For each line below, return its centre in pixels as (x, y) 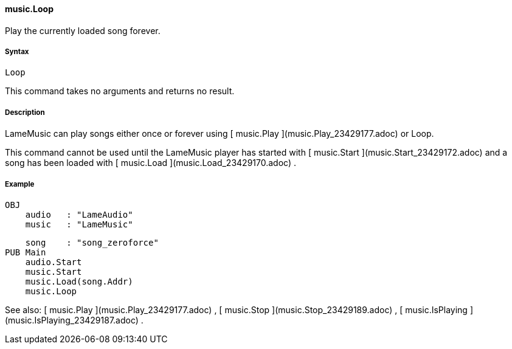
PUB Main (26, 252)
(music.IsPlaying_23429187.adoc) (72, 320)
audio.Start (54, 262)
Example (20, 184)
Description (25, 112)
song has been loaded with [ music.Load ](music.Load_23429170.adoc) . (150, 163)
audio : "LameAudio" (79, 214)
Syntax (17, 52)
